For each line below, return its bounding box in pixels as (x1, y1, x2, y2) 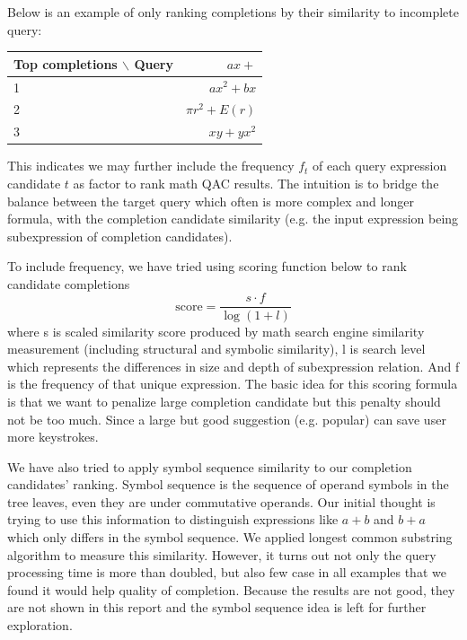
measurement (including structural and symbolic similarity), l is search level (7, 339, 426, 358)
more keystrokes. (7, 427, 99, 446)
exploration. (7, 616, 73, 635)
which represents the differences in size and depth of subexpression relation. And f (7, 356, 460, 375)
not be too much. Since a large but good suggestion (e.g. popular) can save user (7, 409, 446, 428)
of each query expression (313, 156, 447, 175)
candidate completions (7, 274, 130, 293)
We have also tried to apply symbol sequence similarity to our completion (7, 457, 412, 476)
